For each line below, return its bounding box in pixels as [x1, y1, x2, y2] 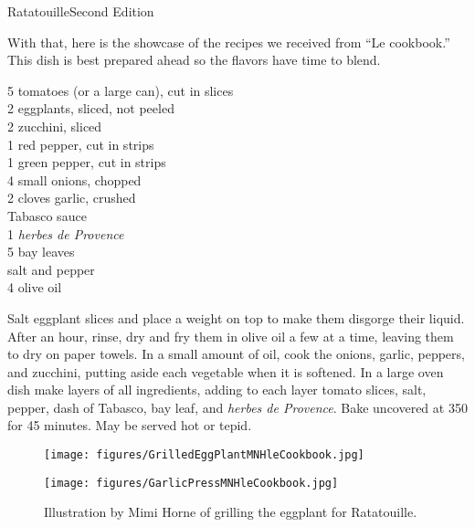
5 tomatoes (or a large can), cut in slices [7, 80, 234, 100]
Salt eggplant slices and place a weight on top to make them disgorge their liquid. [7, 308, 465, 327]
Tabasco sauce [7, 206, 87, 225]
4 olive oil [7, 278, 62, 297]
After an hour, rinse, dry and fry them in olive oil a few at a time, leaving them [7, 326, 454, 345]
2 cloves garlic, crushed [7, 188, 136, 207]
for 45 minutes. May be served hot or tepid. [7, 416, 252, 435]
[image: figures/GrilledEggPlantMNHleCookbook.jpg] [44, 448, 364, 462]
